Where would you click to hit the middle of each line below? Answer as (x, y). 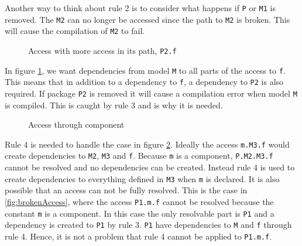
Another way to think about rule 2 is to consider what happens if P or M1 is (140, 8)
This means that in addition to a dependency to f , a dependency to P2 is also (144, 82)
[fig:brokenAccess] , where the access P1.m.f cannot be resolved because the (139, 201)
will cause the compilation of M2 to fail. (75, 31)
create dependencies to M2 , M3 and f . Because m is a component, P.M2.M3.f (139, 156)
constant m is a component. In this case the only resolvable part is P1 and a (140, 213)
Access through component (76, 124)
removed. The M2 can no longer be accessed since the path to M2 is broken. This (147, 19)
